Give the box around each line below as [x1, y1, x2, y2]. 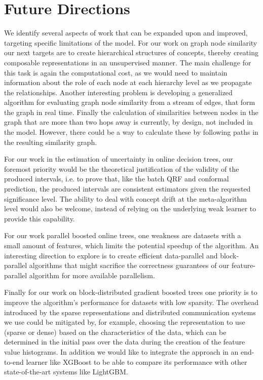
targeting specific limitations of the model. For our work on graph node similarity [4, 37, 257, 48]
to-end [4, 356, 24, 367]
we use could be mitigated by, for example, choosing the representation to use [4, 317, 245, 327]
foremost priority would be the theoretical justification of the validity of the [4, 163, 239, 174]
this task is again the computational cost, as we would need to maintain [4, 67, 228, 78]
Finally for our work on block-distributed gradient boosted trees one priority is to [4, 287, 257, 297]
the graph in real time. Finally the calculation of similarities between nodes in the [4, 106, 258, 117]
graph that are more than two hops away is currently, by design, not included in [4, 117, 253, 127]
